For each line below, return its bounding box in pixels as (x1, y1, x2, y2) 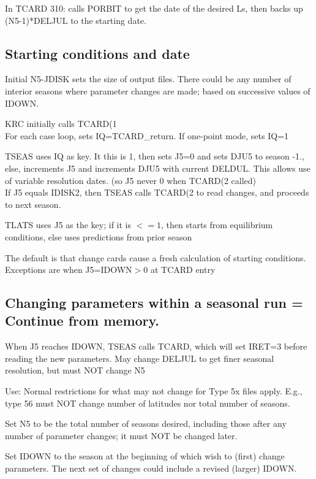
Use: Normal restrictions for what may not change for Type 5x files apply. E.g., (5, 385, 303, 397)
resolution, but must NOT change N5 (5, 364, 145, 377)
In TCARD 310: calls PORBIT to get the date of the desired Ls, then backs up (5, 2, 303, 14)
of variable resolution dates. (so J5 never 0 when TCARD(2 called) (5, 174, 257, 186)
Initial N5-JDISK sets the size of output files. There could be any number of (5, 72, 292, 85)
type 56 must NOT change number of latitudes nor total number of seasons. (5, 396, 290, 409)
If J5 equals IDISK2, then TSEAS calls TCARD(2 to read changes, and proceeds (5, 186, 309, 199)
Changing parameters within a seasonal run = (5, 293, 303, 312)
